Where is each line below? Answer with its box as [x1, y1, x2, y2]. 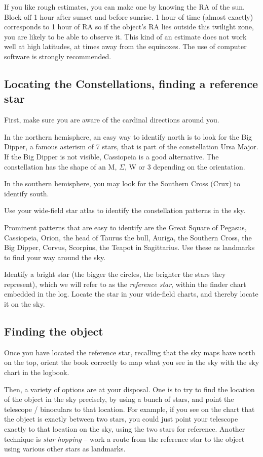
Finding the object [4, 323, 103, 339]
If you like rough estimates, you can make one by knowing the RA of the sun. [4, 2, 245, 12]
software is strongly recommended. [4, 51, 111, 61]
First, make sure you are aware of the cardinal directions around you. [4, 114, 219, 125]
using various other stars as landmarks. [4, 443, 126, 454]
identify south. [4, 188, 49, 198]
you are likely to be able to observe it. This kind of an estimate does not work [4, 31, 247, 41]
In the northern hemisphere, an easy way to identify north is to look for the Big [4, 131, 252, 142]
